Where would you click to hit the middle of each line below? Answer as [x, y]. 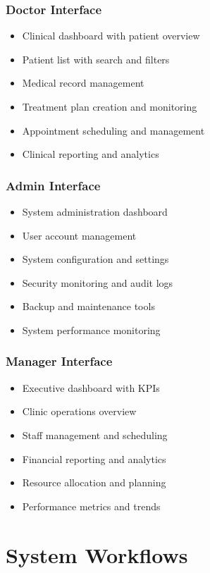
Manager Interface [59, 361]
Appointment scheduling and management [113, 130]
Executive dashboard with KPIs [91, 387]
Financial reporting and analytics [94, 458]
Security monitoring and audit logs [98, 282]
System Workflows [97, 554]
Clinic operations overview [79, 411]
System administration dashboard [95, 211]
